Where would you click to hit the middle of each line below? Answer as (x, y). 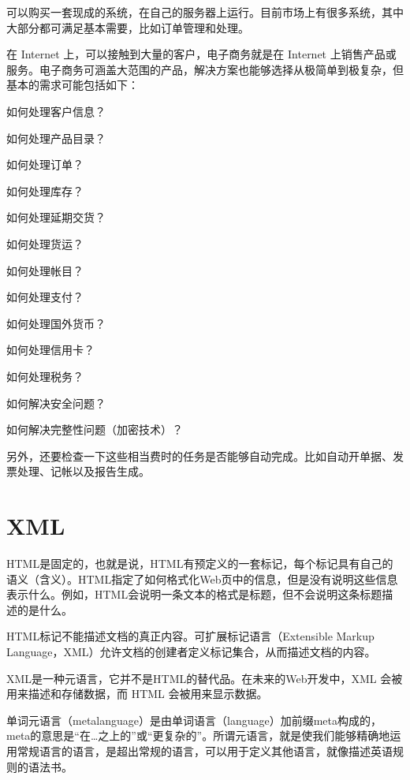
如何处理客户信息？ (56, 111)
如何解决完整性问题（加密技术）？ (95, 429)
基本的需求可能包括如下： (73, 85)
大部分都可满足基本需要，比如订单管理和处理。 (128, 27)
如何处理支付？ (45, 297)
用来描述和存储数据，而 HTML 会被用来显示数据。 (137, 694)
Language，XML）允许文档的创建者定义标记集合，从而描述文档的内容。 (191, 651)
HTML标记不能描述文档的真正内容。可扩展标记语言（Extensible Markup (190, 636)
